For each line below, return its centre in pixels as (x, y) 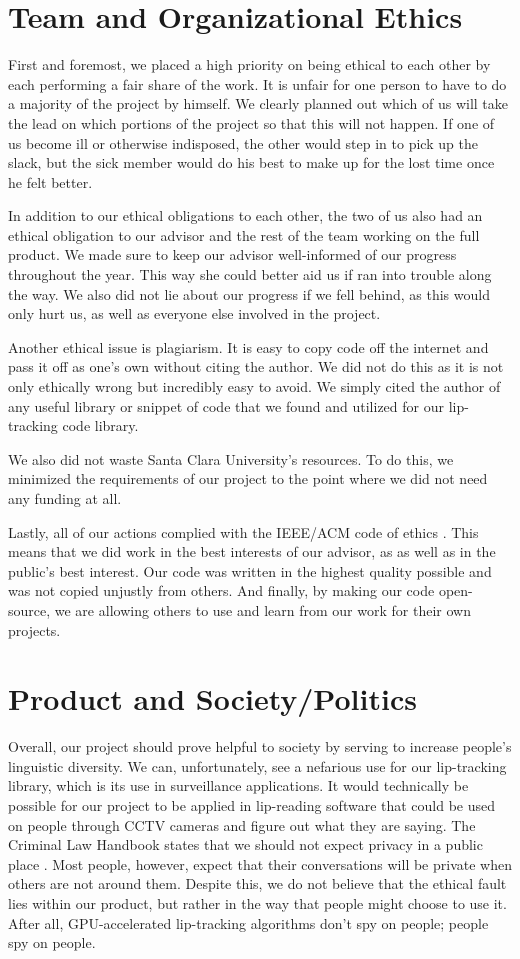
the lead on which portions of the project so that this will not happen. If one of (251, 122)
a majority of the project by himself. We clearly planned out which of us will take (258, 103)
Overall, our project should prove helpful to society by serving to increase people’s (260, 746)
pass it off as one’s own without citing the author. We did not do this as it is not (256, 366)
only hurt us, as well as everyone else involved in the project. (194, 313)
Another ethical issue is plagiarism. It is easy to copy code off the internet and (248, 346)
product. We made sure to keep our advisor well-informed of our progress (232, 254)
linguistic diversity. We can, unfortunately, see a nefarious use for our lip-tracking (257, 765)
